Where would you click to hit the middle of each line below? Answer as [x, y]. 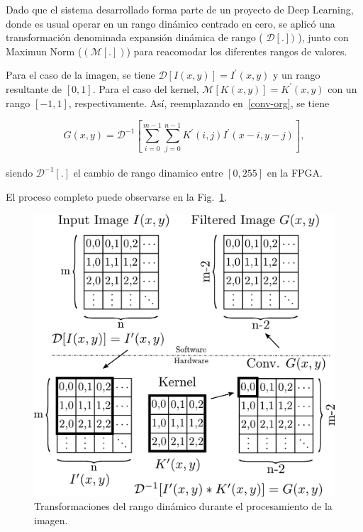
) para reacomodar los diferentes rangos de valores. [237, 51]
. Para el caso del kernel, [146, 88]
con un [342, 88]
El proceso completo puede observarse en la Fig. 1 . [117, 196]
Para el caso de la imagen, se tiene [80, 75]
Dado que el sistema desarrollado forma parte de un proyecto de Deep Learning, [180, 9]
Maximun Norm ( [44, 51]
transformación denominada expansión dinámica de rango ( [134, 37]
